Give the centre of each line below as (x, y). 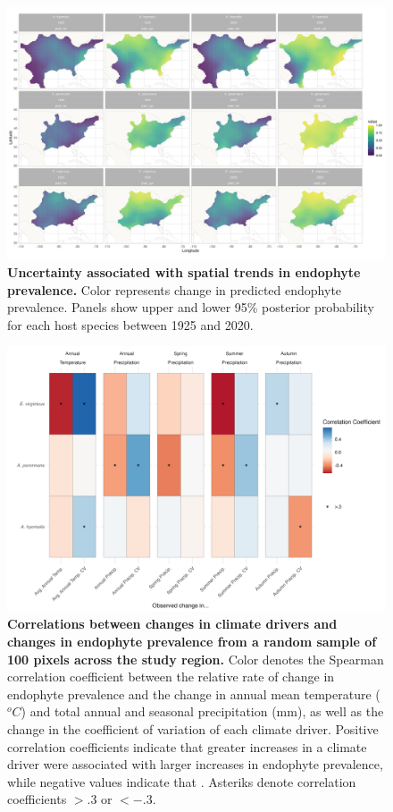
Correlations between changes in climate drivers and (172, 624)
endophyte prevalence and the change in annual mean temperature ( (194, 694)
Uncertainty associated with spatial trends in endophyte (184, 271)
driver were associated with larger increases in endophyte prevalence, (195, 764)
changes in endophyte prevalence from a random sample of (192, 642)
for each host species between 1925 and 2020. (130, 324)
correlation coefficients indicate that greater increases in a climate (187, 746)
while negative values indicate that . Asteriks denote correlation (182, 781)
